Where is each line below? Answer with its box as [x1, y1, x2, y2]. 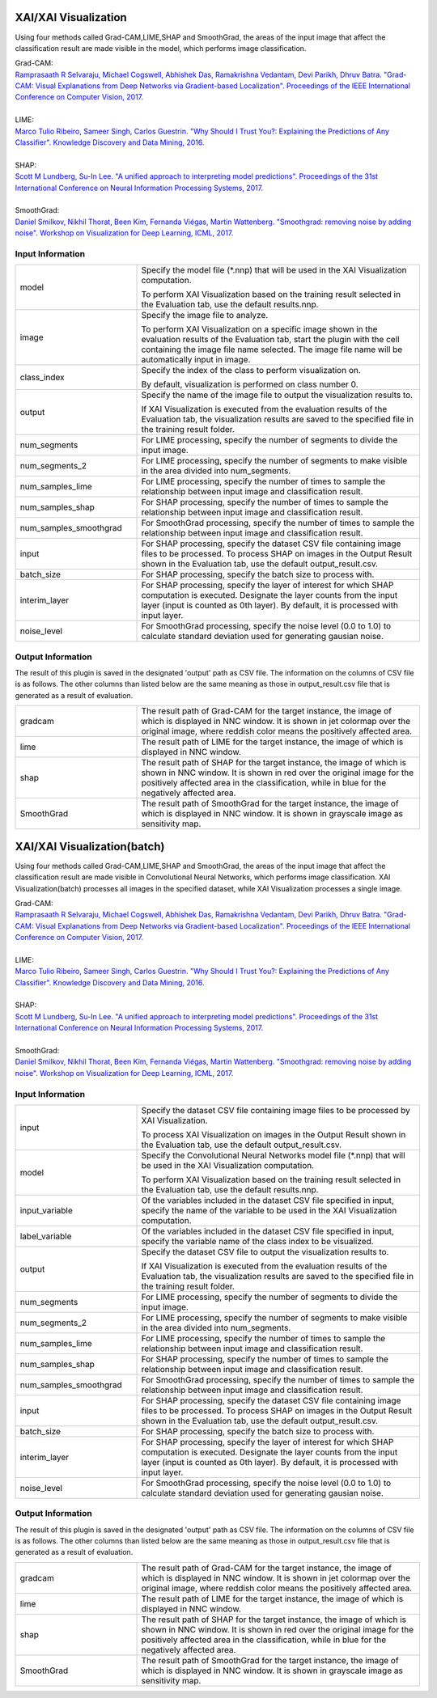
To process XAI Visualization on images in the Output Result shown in [141, 1128, 406, 1140]
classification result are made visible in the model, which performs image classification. [15, 43, 307, 53]
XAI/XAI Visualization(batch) [15, 840, 165, 853]
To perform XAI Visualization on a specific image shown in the [141, 324, 378, 335]
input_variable [19, 1205, 73, 1216]
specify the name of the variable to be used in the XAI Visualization [141, 1205, 397, 1216]
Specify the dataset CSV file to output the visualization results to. [141, 1246, 389, 1257]
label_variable [19, 1230, 72, 1242]
